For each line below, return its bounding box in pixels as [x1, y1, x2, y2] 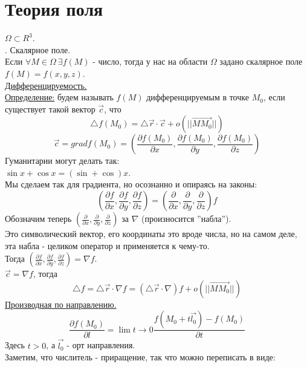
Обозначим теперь [5, 212, 72, 225]
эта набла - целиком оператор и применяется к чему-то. [5, 239, 210, 252]
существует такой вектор [5, 102, 95, 115]
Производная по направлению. [5, 297, 117, 310]
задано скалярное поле [219, 55, 303, 68]
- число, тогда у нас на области [92, 55, 208, 68]
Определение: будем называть [5, 91, 114, 103]
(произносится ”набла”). [141, 212, 231, 225]
